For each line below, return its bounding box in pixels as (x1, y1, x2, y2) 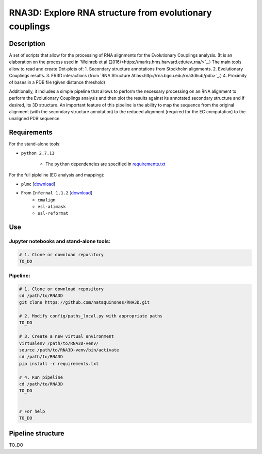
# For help (19, 408, 45, 414)
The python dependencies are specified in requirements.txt (45, 161, 166, 167)
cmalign (37, 197, 56, 203)
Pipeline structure (9, 429, 65, 437)
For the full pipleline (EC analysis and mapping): (9, 172, 105, 178)
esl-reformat (37, 210, 69, 216)
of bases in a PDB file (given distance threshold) (9, 79, 105, 85)
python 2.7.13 (21, 150, 55, 156)
